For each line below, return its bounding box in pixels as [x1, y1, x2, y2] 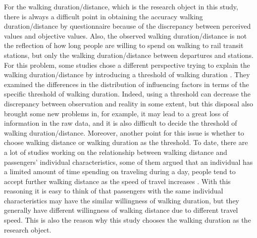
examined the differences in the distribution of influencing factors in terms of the [4, 79, 249, 89]
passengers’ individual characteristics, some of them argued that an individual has [4, 156, 253, 167]
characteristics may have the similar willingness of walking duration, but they [4, 195, 239, 205]
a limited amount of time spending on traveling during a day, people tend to [4, 166, 236, 177]
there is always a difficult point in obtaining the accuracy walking [4, 11, 203, 21]
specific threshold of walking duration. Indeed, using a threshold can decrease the [4, 89, 251, 99]
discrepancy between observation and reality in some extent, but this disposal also [4, 98, 254, 108]
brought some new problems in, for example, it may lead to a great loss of [4, 108, 229, 118]
